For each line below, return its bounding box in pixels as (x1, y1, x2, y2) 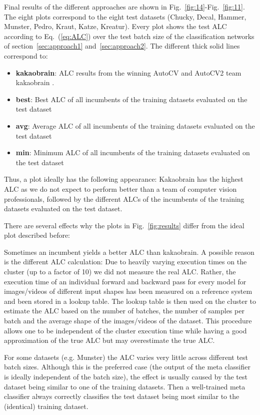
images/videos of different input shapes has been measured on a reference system (4, 286, 252, 296)
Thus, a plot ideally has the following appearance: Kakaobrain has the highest (4, 174, 243, 184)
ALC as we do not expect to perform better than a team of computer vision (4, 183, 237, 194)
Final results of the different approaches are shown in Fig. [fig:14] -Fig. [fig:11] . (4, 2, 245, 12)
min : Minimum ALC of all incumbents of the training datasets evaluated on (15, 147, 250, 158)
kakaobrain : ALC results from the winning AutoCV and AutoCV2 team (15, 67, 241, 78)
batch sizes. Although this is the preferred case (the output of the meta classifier (4, 361, 250, 372)
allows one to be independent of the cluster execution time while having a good (4, 325, 247, 335)
